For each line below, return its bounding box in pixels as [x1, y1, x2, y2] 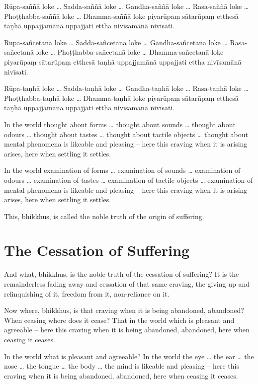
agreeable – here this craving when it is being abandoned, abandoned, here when [4, 324, 250, 335]
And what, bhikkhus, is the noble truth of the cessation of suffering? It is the [4, 269, 239, 279]
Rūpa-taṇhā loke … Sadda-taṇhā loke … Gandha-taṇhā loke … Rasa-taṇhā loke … [4, 83, 249, 93]
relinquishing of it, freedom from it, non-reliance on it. [4, 288, 170, 299]
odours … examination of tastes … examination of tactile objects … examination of [4, 174, 253, 185]
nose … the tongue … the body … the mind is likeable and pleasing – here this [4, 361, 239, 371]
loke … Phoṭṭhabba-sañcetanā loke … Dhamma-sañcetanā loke [36, 47, 224, 57]
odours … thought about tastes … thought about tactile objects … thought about [4, 129, 248, 139]
